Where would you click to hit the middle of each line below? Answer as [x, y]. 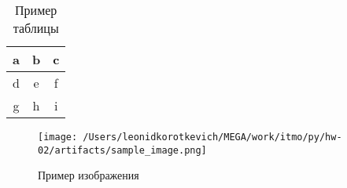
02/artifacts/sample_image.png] [122, 150]
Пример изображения [89, 175]
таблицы [36, 28]
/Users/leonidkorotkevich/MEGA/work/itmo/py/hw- [212, 137]
